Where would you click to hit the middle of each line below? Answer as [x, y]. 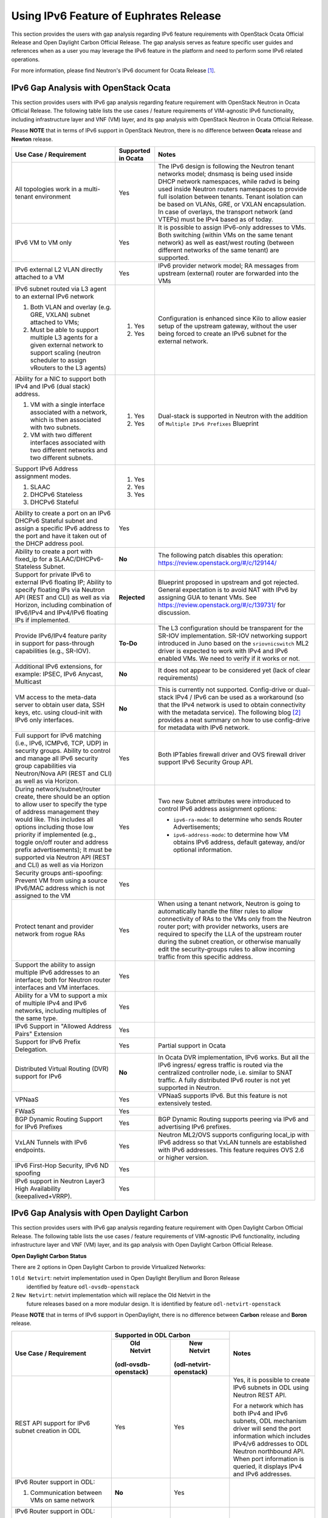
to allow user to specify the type [61, 804]
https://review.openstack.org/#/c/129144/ [217, 563]
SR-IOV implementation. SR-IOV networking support [233, 636]
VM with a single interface [67, 404]
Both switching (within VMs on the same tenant [226, 235]
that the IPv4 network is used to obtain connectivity [232, 704]
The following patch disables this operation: [221, 555]
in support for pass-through [55, 643]
